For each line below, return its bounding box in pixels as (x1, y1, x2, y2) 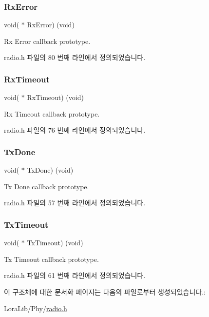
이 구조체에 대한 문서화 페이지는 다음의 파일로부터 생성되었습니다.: (4, 287, 206, 297)
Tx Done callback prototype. (4, 181, 89, 191)
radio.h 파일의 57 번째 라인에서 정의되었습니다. (4, 198, 146, 208)
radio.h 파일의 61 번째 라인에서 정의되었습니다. (4, 270, 146, 280)
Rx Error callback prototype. (4, 36, 91, 46)
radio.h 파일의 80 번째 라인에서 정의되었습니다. (4, 52, 146, 62)
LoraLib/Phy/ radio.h (4, 303, 67, 313)
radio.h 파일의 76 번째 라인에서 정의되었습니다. (4, 125, 146, 135)
